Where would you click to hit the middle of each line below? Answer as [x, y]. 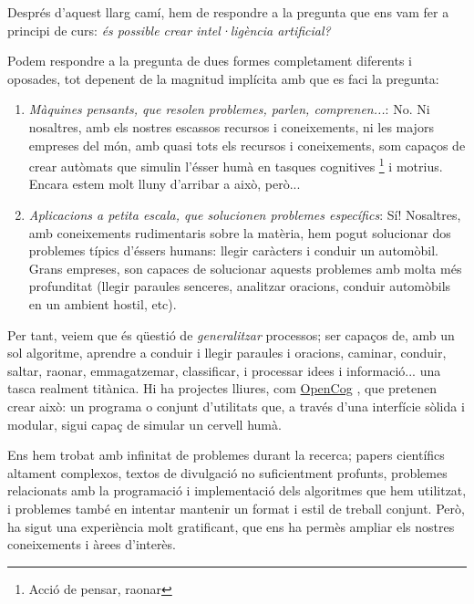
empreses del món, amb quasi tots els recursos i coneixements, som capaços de [247, 145]
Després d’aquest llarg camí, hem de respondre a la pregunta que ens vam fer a [228, 12]
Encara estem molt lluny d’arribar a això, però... [165, 184]
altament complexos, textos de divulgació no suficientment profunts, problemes [227, 472]
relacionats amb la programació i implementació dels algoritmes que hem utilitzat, [237, 490]
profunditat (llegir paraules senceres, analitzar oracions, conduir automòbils [240, 286]
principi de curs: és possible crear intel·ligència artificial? [169, 30]
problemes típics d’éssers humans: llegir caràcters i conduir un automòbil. [233, 250]
